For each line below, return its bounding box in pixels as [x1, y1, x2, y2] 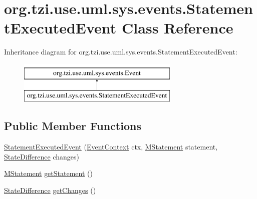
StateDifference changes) [4, 151, 80, 161]
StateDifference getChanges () [4, 185, 96, 195]
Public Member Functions [4, 118, 141, 133]
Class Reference [122, 17, 233, 38]
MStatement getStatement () [4, 168, 93, 178]
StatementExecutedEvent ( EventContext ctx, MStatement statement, [4, 141, 218, 152]
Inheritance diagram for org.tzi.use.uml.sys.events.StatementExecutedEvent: [4, 46, 237, 57]
